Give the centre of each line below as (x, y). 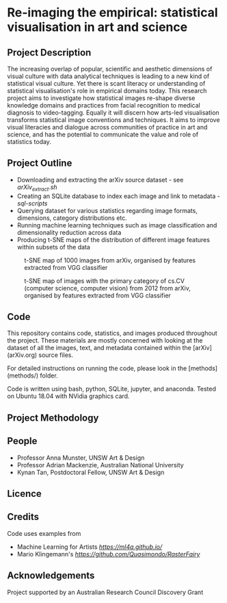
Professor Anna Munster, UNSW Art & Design (81, 458)
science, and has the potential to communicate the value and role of (103, 134)
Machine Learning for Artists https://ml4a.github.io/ (90, 547)
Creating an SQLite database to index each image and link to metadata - (118, 196)
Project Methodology (53, 418)
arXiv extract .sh (37, 188)
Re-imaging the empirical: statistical (112, 13)
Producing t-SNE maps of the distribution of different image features (113, 239)
